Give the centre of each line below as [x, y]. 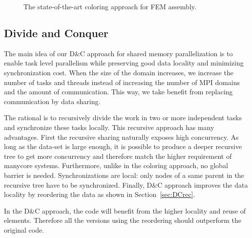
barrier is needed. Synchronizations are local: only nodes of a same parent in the [124, 175]
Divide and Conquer [56, 32]
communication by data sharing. [52, 101]
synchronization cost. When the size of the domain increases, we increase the [119, 72]
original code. [24, 229]
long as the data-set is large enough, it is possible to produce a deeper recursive [123, 146]
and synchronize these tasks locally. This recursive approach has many [109, 127]
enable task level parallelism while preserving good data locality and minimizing [124, 63]
